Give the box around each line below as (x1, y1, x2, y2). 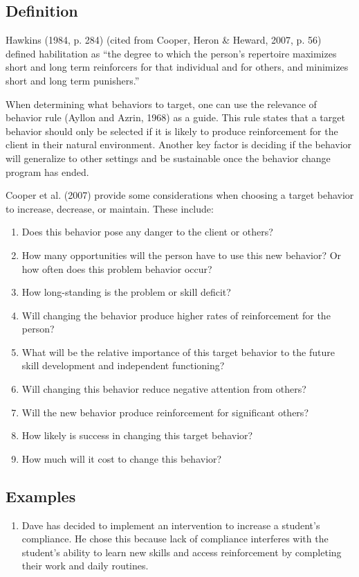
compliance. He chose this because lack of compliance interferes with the (21, 531, 329, 546)
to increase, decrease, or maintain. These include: (6, 201, 214, 215)
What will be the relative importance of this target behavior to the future (21, 344, 335, 359)
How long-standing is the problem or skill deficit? (21, 285, 231, 299)
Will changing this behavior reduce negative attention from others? (21, 382, 306, 396)
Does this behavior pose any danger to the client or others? (21, 224, 273, 239)
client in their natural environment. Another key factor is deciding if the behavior (6, 137, 352, 152)
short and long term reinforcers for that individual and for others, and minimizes (6, 60, 349, 74)
